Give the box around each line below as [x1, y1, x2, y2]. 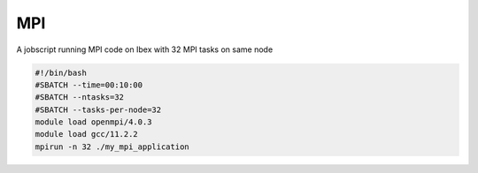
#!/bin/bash [35, 67, 88, 78]
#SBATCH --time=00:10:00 [35, 79, 143, 90]
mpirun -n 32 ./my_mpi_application [35, 141, 189, 152]
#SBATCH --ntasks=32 [35, 93, 124, 102]
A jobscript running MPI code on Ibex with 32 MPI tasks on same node [16, 44, 274, 55]
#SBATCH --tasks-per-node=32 [35, 104, 162, 115]
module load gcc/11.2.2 [35, 129, 139, 139]
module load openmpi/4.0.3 [35, 117, 152, 127]
